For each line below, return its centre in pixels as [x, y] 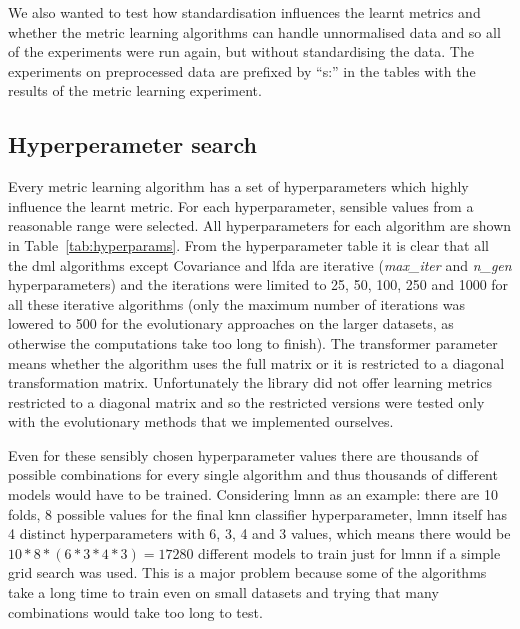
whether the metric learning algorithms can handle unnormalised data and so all [254, 31]
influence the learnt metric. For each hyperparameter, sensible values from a [241, 205]
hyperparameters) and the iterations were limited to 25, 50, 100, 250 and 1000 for [258, 284]
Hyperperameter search [133, 144]
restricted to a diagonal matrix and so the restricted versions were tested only [246, 401]
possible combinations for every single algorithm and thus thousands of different [253, 474]
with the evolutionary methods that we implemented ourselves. [201, 421]
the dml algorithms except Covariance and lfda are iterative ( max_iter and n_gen [260, 264]
